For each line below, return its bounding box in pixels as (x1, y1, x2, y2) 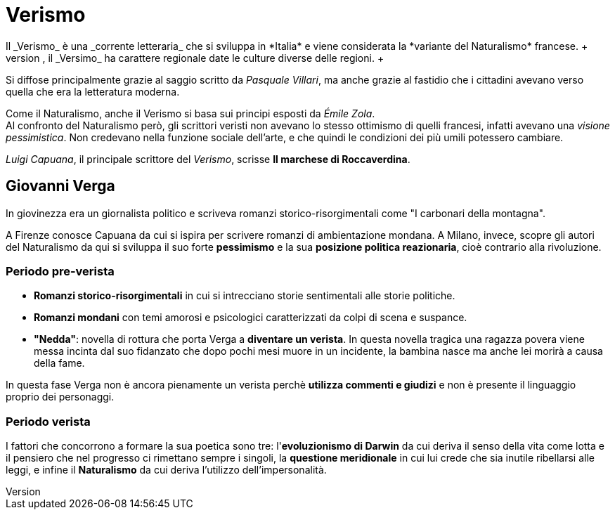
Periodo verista (6, 414, 91, 429)
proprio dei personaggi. (6, 391, 115, 403)
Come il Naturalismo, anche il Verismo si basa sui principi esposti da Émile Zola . (6, 107, 375, 119)
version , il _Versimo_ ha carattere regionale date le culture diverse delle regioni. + (6, 51, 384, 64)
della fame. (34, 357, 85, 370)
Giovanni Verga (6, 177, 115, 195)
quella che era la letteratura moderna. (6, 85, 180, 98)
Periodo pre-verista (6, 263, 115, 278)
